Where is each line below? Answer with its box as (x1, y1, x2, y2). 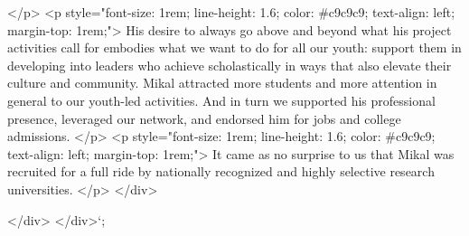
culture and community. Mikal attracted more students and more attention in (7, 73, 437, 92)
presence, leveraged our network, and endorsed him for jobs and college (7, 109, 401, 127)
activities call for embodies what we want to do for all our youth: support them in (7, 38, 462, 57)
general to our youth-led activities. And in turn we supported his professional (7, 90, 436, 109)
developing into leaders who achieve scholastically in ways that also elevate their (7, 55, 452, 74)
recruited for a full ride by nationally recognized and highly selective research (7, 162, 435, 181)
